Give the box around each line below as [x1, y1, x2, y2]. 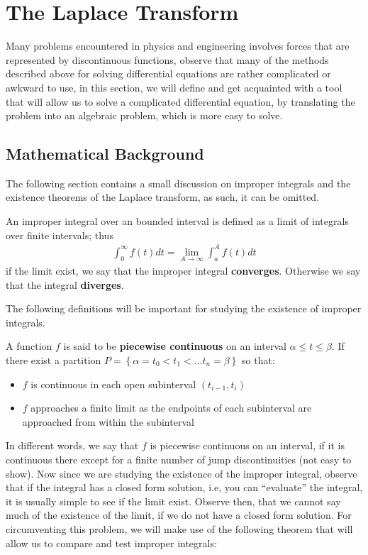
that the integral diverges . [6, 277, 124, 292]
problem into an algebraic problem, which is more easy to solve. [6, 108, 283, 123]
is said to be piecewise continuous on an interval [63, 339, 286, 353]
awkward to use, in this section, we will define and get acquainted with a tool [6, 79, 342, 94]
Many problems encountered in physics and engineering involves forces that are [6, 38, 350, 53]
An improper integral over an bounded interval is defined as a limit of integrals [6, 214, 349, 229]
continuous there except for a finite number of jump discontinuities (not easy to [6, 451, 352, 466]
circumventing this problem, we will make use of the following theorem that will [6, 521, 353, 536]
